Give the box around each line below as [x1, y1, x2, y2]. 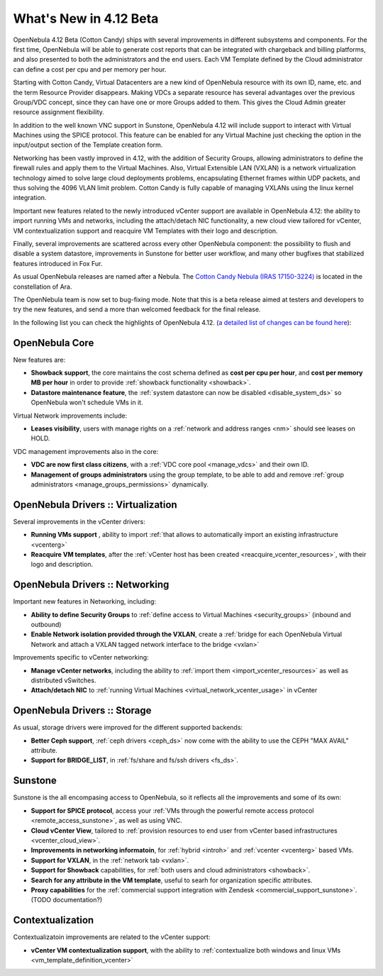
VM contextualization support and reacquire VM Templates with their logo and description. [13, 226, 278, 235]
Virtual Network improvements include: [13, 411, 128, 420]
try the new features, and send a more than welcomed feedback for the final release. [13, 305, 261, 314]
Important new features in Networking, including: [13, 597, 156, 606]
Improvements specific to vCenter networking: [13, 653, 149, 662]
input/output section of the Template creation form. [13, 140, 163, 149]
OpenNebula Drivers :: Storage [13, 704, 152, 716]
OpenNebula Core [13, 337, 94, 349]
